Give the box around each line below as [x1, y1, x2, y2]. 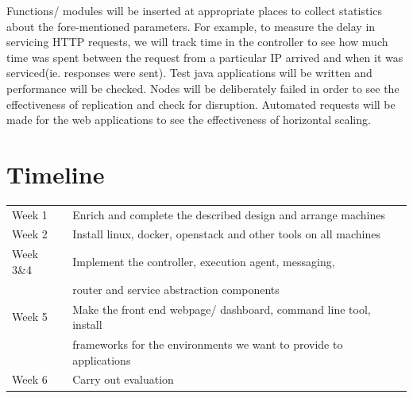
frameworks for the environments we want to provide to [72, 336, 343, 353]
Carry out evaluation [72, 371, 174, 388]
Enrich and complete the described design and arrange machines [72, 206, 385, 222]
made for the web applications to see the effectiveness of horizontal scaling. [6, 111, 371, 128]
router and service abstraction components [72, 280, 280, 297]
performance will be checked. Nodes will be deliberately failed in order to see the [6, 79, 399, 96]
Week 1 [12, 206, 48, 222]
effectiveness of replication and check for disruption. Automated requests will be [6, 95, 396, 112]
